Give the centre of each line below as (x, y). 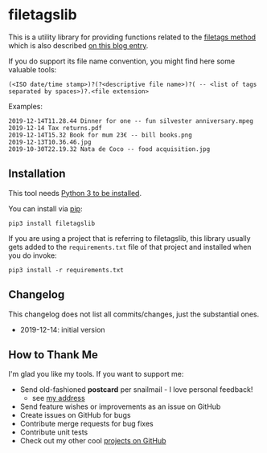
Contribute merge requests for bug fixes (87, 424)
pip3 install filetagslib (51, 223)
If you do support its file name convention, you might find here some (122, 61)
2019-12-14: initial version (63, 329)
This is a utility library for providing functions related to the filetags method (132, 37)
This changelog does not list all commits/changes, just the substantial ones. (134, 314)
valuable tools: (33, 69)
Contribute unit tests (54, 432)
